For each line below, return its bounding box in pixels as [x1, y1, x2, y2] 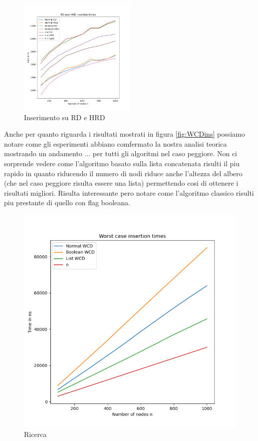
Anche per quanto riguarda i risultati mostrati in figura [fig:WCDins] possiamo [4, 129, 245, 139]
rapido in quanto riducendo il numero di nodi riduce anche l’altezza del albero [4, 168, 243, 178]
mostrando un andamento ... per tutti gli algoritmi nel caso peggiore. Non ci [4, 148, 237, 159]
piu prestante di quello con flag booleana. [4, 197, 130, 208]
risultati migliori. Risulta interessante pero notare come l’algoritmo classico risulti [4, 187, 254, 198]
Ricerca [24, 428, 47, 439]
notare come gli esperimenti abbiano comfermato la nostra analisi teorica [4, 138, 227, 149]
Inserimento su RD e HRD [24, 112, 105, 122]
